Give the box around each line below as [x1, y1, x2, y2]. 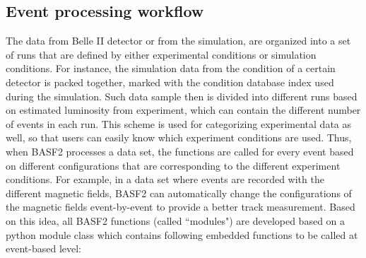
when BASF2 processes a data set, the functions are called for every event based [6, 143, 354, 158]
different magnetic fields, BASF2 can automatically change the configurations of [6, 185, 352, 200]
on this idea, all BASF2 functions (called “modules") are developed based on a [6, 213, 346, 228]
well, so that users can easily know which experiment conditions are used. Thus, [6, 130, 352, 145]
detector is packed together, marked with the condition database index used [6, 74, 334, 89]
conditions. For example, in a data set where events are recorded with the [6, 172, 324, 187]
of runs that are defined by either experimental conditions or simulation [6, 47, 317, 61]
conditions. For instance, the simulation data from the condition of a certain [6, 61, 336, 76]
